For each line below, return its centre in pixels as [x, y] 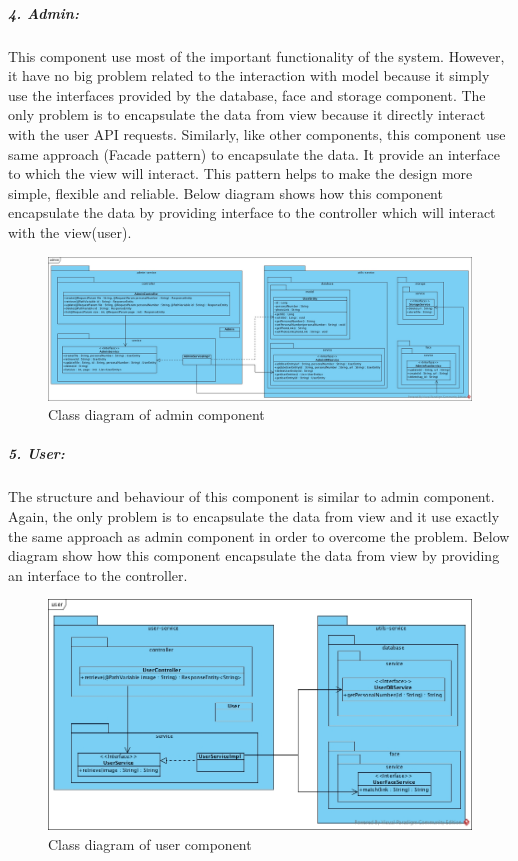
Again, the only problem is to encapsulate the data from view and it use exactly [254, 515]
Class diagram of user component [150, 843]
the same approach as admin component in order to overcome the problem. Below [259, 535]
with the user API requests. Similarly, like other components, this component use [257, 133]
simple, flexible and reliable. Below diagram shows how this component [225, 192]
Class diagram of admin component [156, 414]
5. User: [36, 453]
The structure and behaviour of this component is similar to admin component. [251, 496]
